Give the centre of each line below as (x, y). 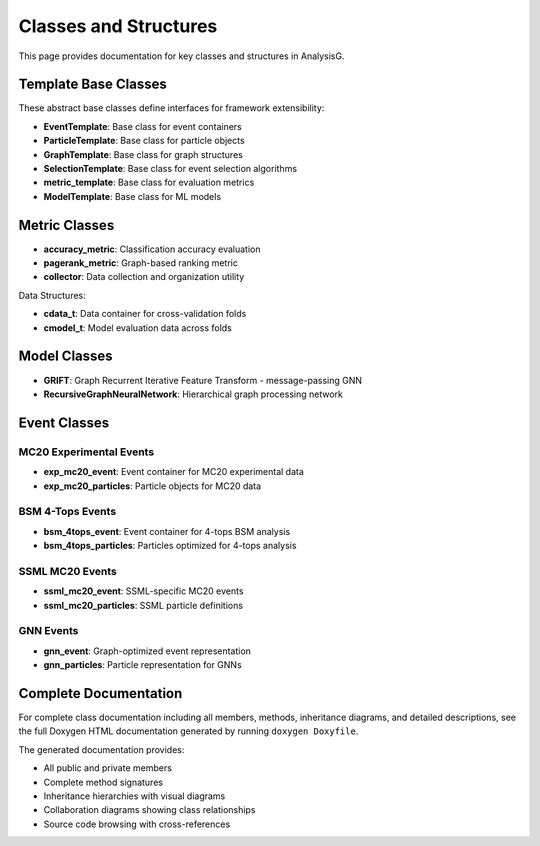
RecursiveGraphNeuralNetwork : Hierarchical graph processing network (193, 394)
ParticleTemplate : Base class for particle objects (144, 141)
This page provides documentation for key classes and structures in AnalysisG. (181, 56)
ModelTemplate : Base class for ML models (132, 196)
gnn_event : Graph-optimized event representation (147, 651)
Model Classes (66, 356)
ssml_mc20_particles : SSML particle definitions (143, 605)
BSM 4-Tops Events (67, 512)
